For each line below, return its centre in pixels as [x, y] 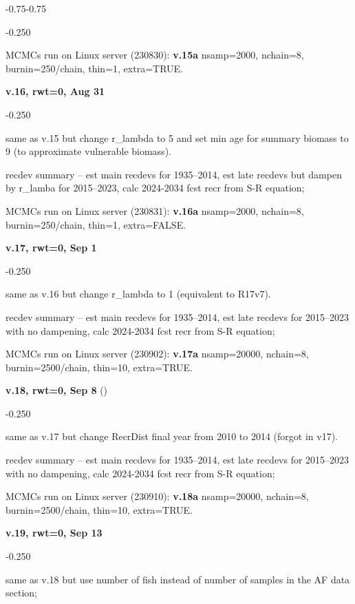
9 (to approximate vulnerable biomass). [88, 151]
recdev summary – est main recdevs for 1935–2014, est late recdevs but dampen [174, 174]
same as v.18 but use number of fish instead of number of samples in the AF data [178, 579]
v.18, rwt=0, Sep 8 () [57, 390]
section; [21, 593]
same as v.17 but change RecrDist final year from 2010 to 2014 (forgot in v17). [172, 436]
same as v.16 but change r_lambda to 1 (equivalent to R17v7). [138, 294]
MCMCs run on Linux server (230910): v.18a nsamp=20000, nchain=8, [157, 496]
